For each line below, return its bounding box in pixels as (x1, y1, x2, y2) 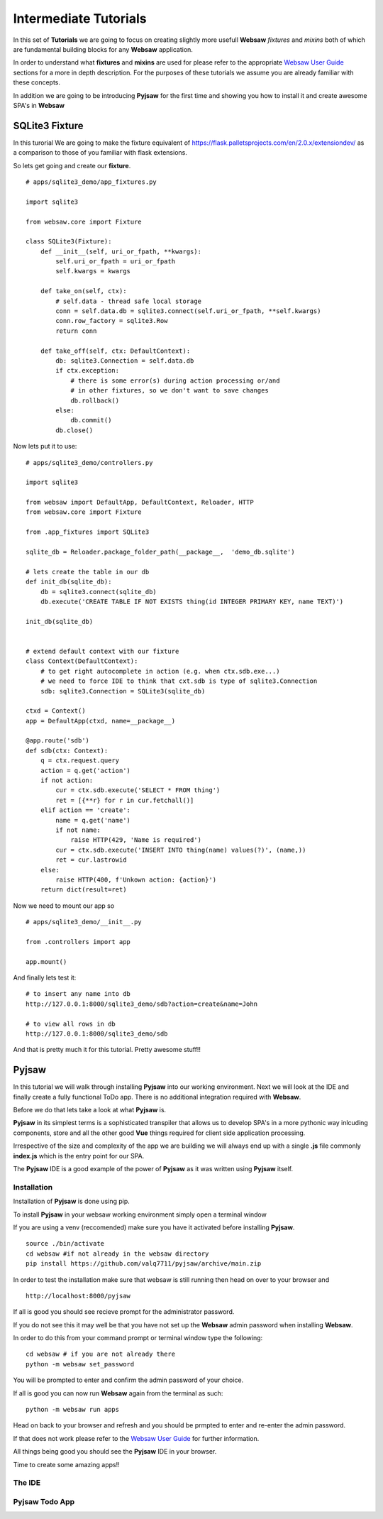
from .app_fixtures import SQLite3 (26, 528, 150, 536)
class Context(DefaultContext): (26, 657, 138, 665)
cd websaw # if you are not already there (26, 1350, 176, 1359)
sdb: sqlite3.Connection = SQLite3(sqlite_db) (40, 687, 206, 695)
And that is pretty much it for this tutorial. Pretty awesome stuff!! (13, 1046, 201, 1054)
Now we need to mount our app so (13, 901, 115, 910)
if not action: (40, 777, 94, 784)
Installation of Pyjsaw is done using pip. (13, 1197, 131, 1206)
